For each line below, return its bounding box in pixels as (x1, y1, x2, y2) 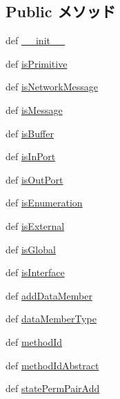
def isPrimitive (6, 56, 68, 70)
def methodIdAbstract (6, 358, 99, 372)
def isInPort (6, 149, 56, 164)
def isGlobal (6, 242, 56, 256)
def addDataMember (6, 288, 92, 302)
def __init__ (6, 33, 65, 48)
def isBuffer (6, 126, 54, 140)
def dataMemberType (6, 311, 97, 326)
